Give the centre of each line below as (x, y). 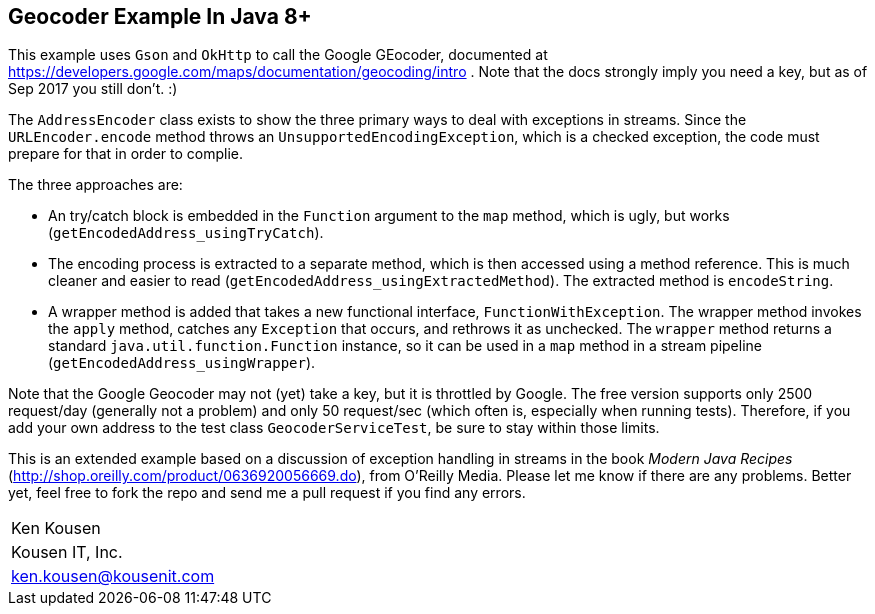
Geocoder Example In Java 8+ (160, 16)
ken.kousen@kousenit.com (113, 576)
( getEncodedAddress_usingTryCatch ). (186, 233)
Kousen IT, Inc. (67, 552)
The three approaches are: (95, 185)
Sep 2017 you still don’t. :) (93, 89)
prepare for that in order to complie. (126, 154)
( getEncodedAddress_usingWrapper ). (182, 363)
